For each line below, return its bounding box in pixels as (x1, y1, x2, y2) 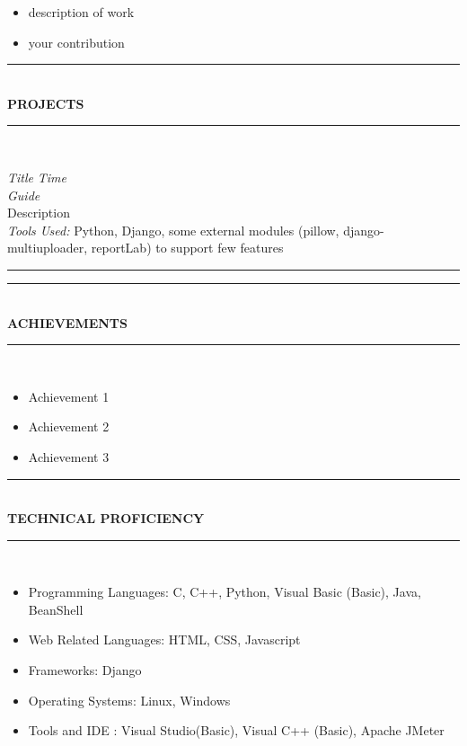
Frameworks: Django (28, 661, 142, 679)
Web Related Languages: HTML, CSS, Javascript (28, 630, 301, 649)
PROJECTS (7, 93, 84, 112)
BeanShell (28, 599, 84, 618)
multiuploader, (7, 238, 88, 257)
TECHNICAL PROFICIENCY (7, 509, 205, 528)
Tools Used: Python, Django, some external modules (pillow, (7, 220, 339, 239)
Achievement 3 (28, 447, 110, 466)
